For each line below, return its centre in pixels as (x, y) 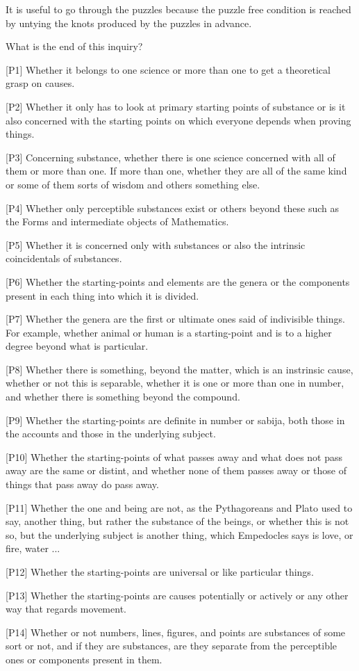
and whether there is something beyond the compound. (123, 397)
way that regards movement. (66, 609)
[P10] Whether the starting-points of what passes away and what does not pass (174, 456)
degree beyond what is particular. (77, 346)
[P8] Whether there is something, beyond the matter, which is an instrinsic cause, (179, 369)
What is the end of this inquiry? (74, 46)
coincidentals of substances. (64, 258)
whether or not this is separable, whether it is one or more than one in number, (175, 383)
